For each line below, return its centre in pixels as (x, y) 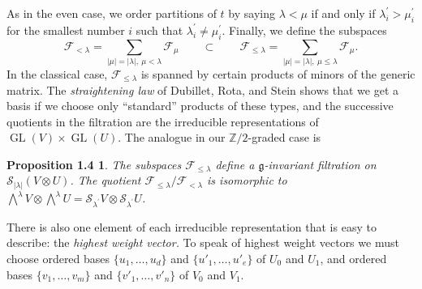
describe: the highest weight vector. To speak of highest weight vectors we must (203, 242)
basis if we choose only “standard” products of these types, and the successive (200, 106)
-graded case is (284, 137)
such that (159, 30)
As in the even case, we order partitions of (112, 13)
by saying (252, 13)
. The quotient (105, 180)
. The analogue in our (172, 137)
